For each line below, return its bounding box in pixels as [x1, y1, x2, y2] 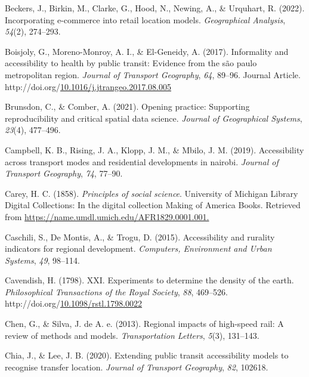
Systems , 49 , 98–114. [5, 254, 80, 266]
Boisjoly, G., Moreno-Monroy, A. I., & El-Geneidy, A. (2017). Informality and [5, 45, 289, 57]
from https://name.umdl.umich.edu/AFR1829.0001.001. [5, 210, 209, 223]
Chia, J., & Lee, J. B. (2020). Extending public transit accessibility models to [5, 349, 289, 361]
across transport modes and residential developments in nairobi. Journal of [5, 155, 279, 168]
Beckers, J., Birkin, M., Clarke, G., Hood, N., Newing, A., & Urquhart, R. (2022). [5, 2, 305, 14]
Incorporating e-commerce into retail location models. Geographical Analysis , [5, 13, 286, 26]
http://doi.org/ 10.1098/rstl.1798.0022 [5, 297, 143, 310]
